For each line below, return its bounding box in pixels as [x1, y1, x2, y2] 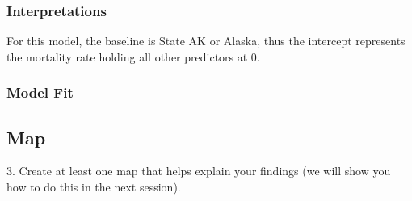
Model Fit [6, 82, 74, 103]
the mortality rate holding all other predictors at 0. [6, 48, 260, 65]
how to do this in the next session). [6, 178, 181, 195]
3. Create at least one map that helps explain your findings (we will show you [6, 162, 391, 179]
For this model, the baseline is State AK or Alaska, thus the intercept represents [6, 32, 406, 49]
